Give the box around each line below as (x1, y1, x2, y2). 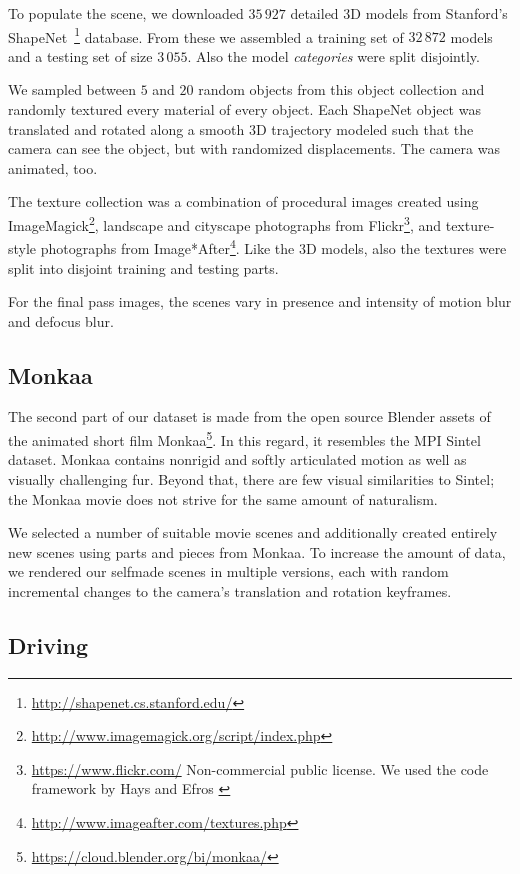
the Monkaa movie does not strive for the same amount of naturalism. (8, 488, 438, 509)
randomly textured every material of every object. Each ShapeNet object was (8, 99, 481, 120)
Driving (8, 629, 89, 660)
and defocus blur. (8, 310, 114, 331)
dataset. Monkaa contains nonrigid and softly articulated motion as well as (8, 449, 467, 470)
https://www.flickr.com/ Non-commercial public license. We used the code (31, 758, 489, 779)
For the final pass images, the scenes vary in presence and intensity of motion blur (8, 291, 512, 312)
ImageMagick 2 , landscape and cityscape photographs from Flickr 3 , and (8, 212, 442, 235)
